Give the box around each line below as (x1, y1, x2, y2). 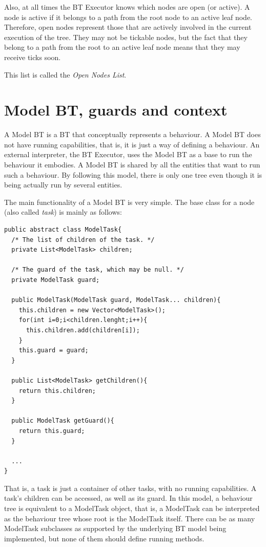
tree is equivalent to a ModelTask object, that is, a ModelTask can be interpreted (4, 503, 260, 514)
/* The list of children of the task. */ (11, 236, 155, 243)
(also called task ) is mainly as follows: (4, 206, 122, 217)
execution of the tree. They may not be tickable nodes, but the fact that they (4, 31, 248, 42)
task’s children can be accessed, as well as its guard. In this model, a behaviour (4, 493, 253, 503)
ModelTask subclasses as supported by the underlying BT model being (4, 523, 227, 534)
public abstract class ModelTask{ (4, 226, 122, 234)
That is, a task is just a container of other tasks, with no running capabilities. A (4, 482, 257, 493)
